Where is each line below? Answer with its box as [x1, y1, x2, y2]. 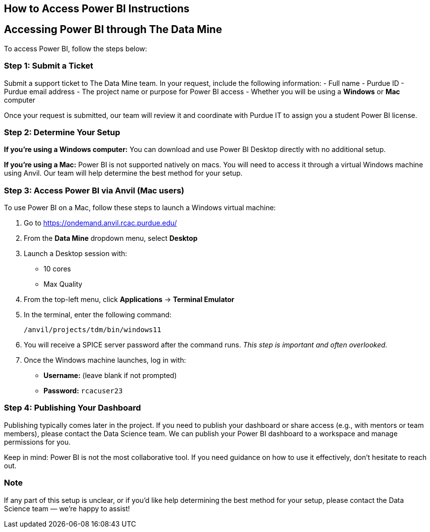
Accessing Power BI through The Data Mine [4, 23, 222, 36]
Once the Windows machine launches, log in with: [24, 356, 186, 365]
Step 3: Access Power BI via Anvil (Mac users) [4, 185, 184, 195]
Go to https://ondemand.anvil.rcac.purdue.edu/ [24, 219, 177, 228]
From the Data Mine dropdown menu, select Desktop [24, 234, 198, 243]
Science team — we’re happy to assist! [4, 504, 130, 513]
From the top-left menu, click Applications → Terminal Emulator [24, 295, 235, 304]
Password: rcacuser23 [43, 386, 123, 395]
